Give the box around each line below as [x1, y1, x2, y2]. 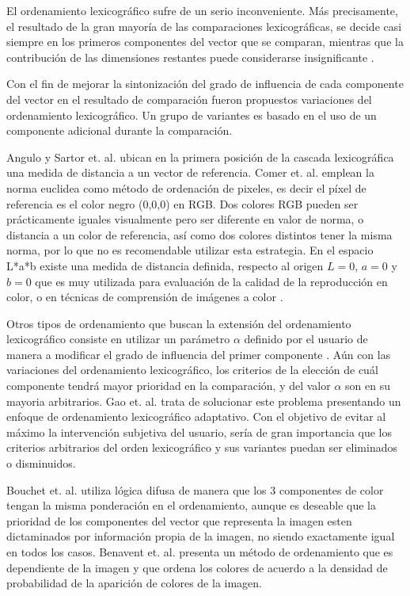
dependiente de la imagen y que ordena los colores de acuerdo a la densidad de [6, 559, 388, 575]
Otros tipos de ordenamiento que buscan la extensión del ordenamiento [6, 315, 351, 331]
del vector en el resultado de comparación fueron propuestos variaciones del [6, 90, 372, 107]
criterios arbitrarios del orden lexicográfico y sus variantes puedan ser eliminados [6, 439, 398, 456]
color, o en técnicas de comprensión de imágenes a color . [6, 288, 283, 305]
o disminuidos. [6, 455, 76, 472]
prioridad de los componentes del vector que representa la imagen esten [6, 512, 352, 529]
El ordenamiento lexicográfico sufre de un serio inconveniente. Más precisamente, [6, 2, 398, 18]
